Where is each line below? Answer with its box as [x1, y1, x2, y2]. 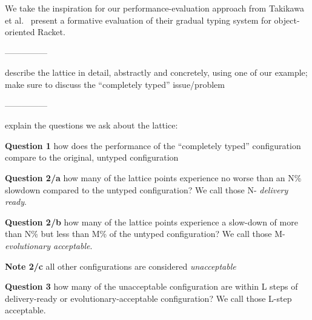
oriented [5, 25, 35, 38]
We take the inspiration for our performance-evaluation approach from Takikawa [5, 2, 304, 14]
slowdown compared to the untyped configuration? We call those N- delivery [5, 183, 288, 196]
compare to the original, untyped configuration [5, 151, 179, 164]
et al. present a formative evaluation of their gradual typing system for [5, 13, 271, 26]
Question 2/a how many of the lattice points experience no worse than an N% [5, 171, 302, 184]
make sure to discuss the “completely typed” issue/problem [5, 78, 225, 90]
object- [274, 13, 300, 26]
